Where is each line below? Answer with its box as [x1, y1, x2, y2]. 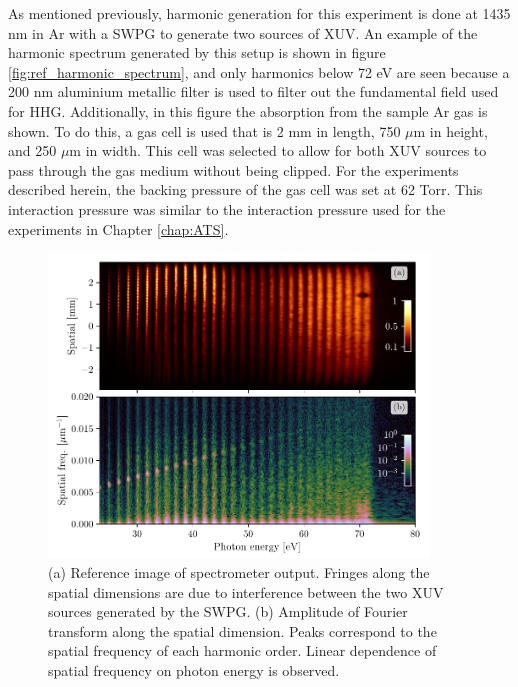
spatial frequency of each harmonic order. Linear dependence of [48, 640, 437, 661]
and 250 [8, 140, 57, 161]
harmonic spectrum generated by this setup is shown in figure [8, 42, 386, 63]
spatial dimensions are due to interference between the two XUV [48, 581, 444, 602]
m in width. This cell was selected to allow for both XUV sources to [69, 140, 487, 161]
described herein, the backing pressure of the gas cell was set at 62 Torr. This [8, 179, 483, 200]
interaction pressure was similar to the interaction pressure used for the [8, 198, 446, 219]
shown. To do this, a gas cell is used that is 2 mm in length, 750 [8, 120, 401, 141]
